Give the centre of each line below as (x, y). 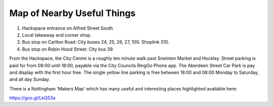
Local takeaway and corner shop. (57, 35)
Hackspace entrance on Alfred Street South (67, 28)
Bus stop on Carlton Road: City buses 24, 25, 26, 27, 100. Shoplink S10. (96, 42)
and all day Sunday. (30, 79)
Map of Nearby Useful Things (73, 13)
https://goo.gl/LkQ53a (32, 98)
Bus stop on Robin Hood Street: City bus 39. (68, 49)
